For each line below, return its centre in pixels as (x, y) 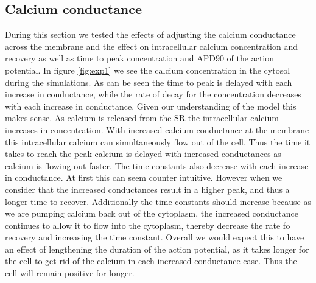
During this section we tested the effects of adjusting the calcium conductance (150, 34)
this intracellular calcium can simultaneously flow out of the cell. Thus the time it (158, 141)
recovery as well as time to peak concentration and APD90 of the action (140, 58)
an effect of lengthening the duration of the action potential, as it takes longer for (157, 249)
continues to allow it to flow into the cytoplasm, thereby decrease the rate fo (148, 225)
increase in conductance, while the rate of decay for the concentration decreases (153, 94)
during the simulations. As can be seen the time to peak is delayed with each (149, 82)
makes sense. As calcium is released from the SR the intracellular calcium (142, 118)
